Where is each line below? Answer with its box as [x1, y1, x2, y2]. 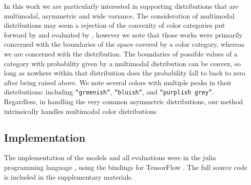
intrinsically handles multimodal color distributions [4, 106, 157, 116]
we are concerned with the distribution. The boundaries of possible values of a [4, 48, 237, 58]
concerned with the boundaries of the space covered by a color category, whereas [4, 39, 245, 49]
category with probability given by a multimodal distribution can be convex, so [4, 58, 241, 68]
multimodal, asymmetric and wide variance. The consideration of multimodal [4, 10, 234, 20]
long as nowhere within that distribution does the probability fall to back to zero [4, 68, 246, 78]
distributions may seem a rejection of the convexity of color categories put [4, 20, 225, 30]
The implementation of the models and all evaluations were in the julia [4, 152, 216, 163]
